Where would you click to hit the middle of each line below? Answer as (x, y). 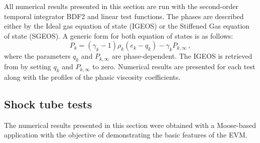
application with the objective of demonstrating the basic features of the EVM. (126, 135)
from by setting (28, 66)
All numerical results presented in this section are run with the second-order (121, 6)
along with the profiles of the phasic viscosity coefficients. (92, 77)
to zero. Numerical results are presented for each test (174, 66)
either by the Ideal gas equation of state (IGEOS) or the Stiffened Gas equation (127, 26)
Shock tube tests (48, 104)
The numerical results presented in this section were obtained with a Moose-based (130, 125)
